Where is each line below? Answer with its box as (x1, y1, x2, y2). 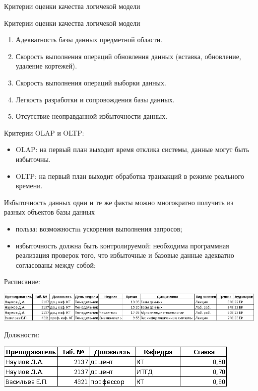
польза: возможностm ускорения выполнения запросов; (15, 223, 183, 234)
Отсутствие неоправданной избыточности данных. (15, 111, 168, 121)
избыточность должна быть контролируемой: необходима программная (15, 240, 229, 250)
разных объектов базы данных (4, 207, 95, 217)
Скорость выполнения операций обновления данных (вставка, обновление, (15, 51, 241, 61)
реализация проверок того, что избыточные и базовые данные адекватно (15, 250, 234, 260)
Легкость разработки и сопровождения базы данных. (15, 94, 175, 104)
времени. (15, 180, 43, 191)
